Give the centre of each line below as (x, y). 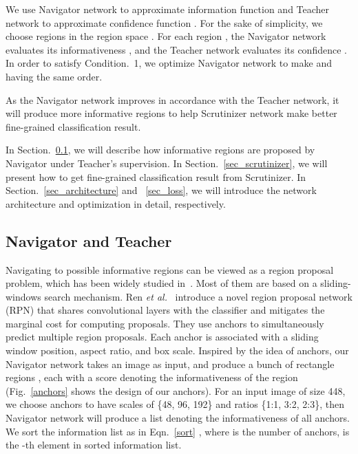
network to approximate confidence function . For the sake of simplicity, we (164, 22)
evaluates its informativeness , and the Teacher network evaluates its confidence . (176, 49)
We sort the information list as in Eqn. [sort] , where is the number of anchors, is (178, 431)
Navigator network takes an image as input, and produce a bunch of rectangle (170, 364)
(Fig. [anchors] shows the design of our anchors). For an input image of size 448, (176, 390)
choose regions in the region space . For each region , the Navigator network (166, 36)
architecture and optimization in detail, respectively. (116, 203)
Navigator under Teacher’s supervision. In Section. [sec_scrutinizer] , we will (167, 163)
